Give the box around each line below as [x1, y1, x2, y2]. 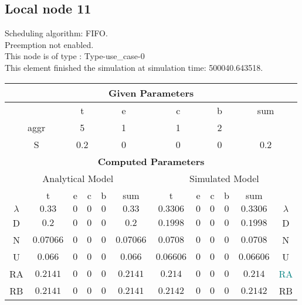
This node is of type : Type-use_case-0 [5, 50, 145, 62]
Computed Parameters [97, 154, 205, 168]
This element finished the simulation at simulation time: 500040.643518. [5, 61, 263, 73]
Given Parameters [108, 85, 194, 100]
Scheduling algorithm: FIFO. [5, 27, 108, 39]
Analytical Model [42, 171, 114, 185]
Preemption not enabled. [5, 38, 94, 50]
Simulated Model [189, 171, 259, 185]
